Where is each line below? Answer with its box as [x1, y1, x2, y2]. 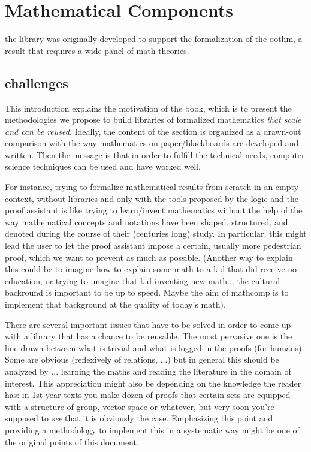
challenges [5, 73, 68, 92]
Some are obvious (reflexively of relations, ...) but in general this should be [5, 353, 279, 366]
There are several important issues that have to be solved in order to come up [5, 318, 291, 330]
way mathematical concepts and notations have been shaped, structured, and [5, 215, 288, 228]
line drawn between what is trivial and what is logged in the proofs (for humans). [5, 341, 304, 354]
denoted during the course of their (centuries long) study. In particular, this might [5, 227, 307, 240]
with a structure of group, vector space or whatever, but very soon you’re [5, 400, 274, 412]
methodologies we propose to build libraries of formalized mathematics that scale [5, 113, 301, 126]
